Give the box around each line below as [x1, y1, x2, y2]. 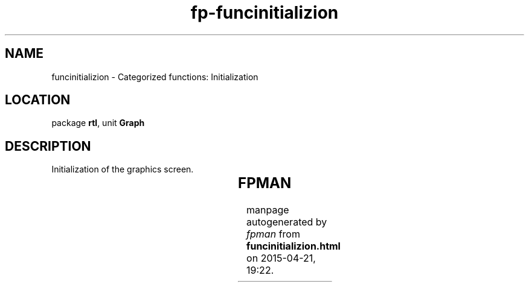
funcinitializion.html [246, 240, 341, 253]
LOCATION [5, 92, 71, 108]
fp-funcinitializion [190, 2, 339, 23]
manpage [246, 204, 289, 216]
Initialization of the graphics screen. [51, 164, 194, 175]
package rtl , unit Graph [51, 118, 145, 128]
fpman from [246, 228, 300, 241]
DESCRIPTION [5, 138, 91, 154]
